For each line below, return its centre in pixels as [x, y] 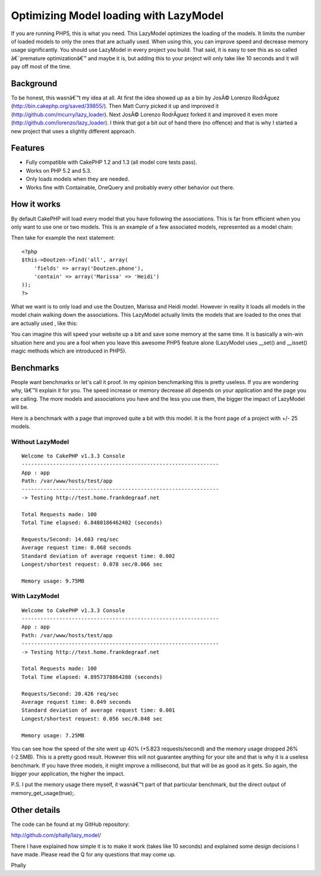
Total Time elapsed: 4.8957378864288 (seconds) [92, 677]
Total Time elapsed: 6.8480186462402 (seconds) [92, 522]
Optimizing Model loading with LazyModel [117, 15]
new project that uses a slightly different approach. [73, 131]
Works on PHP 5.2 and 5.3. [59, 170]
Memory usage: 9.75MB [53, 581]
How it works [36, 205]
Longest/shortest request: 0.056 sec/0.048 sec [92, 718]
